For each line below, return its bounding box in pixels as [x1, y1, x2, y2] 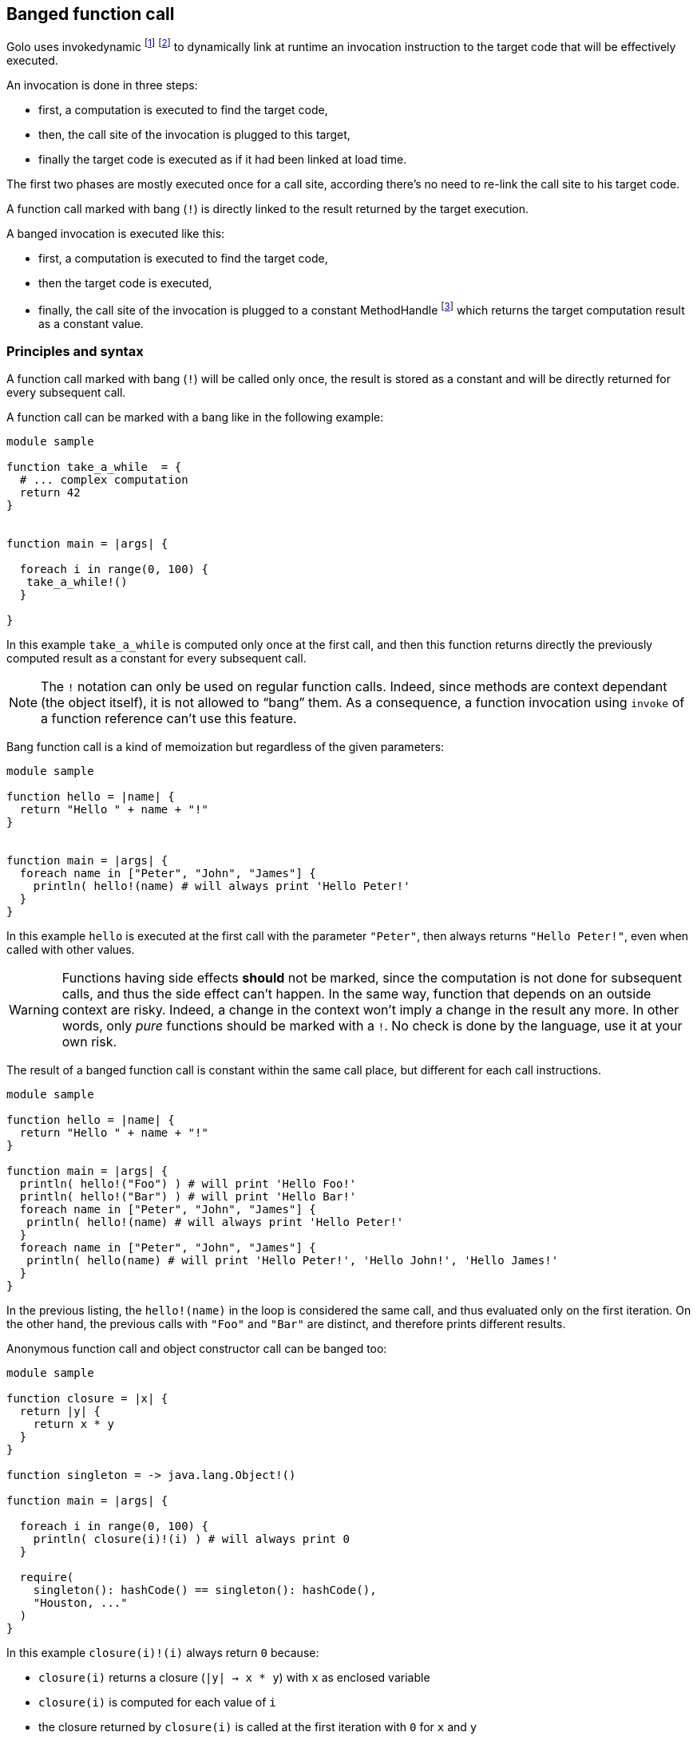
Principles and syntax [6, 343, 144, 360]
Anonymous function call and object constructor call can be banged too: [6, 1342, 387, 1356]
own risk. [61, 1034, 117, 1050]
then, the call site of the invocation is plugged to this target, [38, 128, 350, 142]
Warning [9, 1002, 59, 1018]
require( [19, 1571, 74, 1584]
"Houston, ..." [33, 1596, 128, 1610]
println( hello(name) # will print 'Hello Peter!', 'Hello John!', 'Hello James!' [26, 1254, 559, 1267]
